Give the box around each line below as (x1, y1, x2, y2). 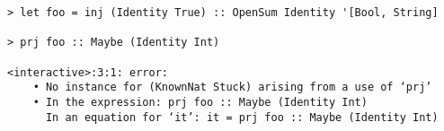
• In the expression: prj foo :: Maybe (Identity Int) (32, 95, 368, 109)
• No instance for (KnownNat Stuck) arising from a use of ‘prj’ (32, 81, 432, 94)
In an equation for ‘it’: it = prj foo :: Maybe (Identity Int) (45, 110, 439, 124)
